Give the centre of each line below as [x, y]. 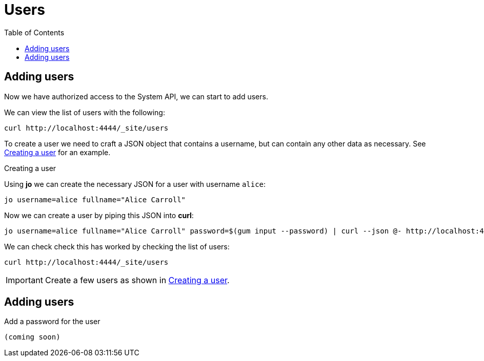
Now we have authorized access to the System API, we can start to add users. [136, 96]
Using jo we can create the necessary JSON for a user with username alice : [135, 184]
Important [24, 280]
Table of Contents [34, 32]
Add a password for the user [52, 322]
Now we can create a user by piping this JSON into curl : [99, 215]
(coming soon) [32, 337]
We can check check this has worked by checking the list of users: [117, 246]
